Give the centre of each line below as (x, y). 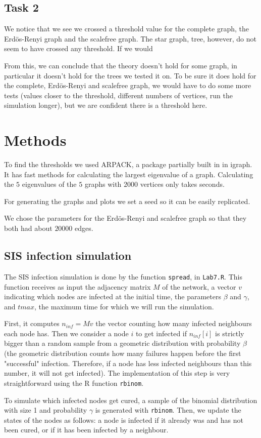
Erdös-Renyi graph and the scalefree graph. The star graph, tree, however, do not (130, 38)
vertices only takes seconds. (182, 184)
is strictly (230, 333)
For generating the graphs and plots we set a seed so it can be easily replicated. (127, 201)
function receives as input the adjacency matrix (77, 286)
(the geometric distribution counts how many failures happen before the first (123, 353)
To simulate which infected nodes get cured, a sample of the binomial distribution (131, 400)
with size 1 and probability (46, 410)
